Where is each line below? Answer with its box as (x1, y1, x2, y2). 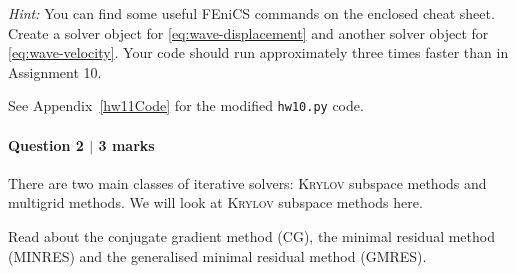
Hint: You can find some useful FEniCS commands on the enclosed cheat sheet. (8, 3, 495, 23)
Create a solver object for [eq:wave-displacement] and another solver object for (8, 22, 489, 43)
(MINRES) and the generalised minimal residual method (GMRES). (8, 245, 427, 266)
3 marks (98, 134, 155, 155)
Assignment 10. (8, 61, 102, 82)
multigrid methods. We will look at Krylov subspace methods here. (8, 192, 423, 213)
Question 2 (8, 134, 84, 155)
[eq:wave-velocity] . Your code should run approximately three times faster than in (8, 42, 509, 63)
